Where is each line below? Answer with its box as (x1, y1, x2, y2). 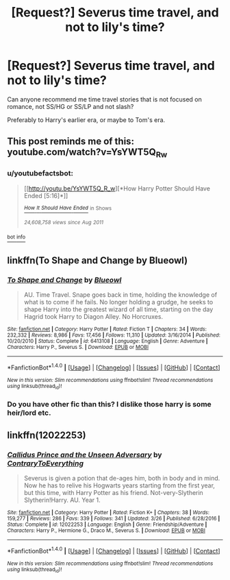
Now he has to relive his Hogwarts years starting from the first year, (23, 481, 216, 490)
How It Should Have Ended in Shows (23, 204, 112, 212)
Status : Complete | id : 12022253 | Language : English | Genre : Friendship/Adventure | (7, 521, 207, 529)
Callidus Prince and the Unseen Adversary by (7, 450, 162, 459)
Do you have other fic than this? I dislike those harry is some (7, 400, 212, 409)
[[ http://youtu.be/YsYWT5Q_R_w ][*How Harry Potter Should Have (23, 184, 211, 193)
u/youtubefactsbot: (7, 169, 74, 178)
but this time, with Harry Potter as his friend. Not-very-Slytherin (23, 489, 203, 497)
